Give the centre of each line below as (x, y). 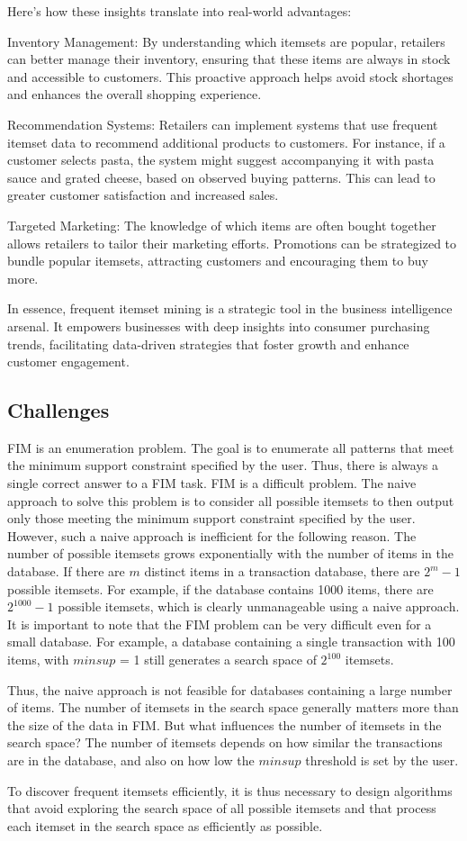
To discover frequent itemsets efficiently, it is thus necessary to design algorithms (230, 790)
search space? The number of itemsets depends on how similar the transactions (225, 742)
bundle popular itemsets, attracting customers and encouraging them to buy (218, 261)
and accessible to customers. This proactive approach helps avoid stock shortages (230, 76)
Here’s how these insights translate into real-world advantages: (180, 11)
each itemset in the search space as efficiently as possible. (165, 825)
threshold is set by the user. (382, 760)
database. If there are (66, 571)
